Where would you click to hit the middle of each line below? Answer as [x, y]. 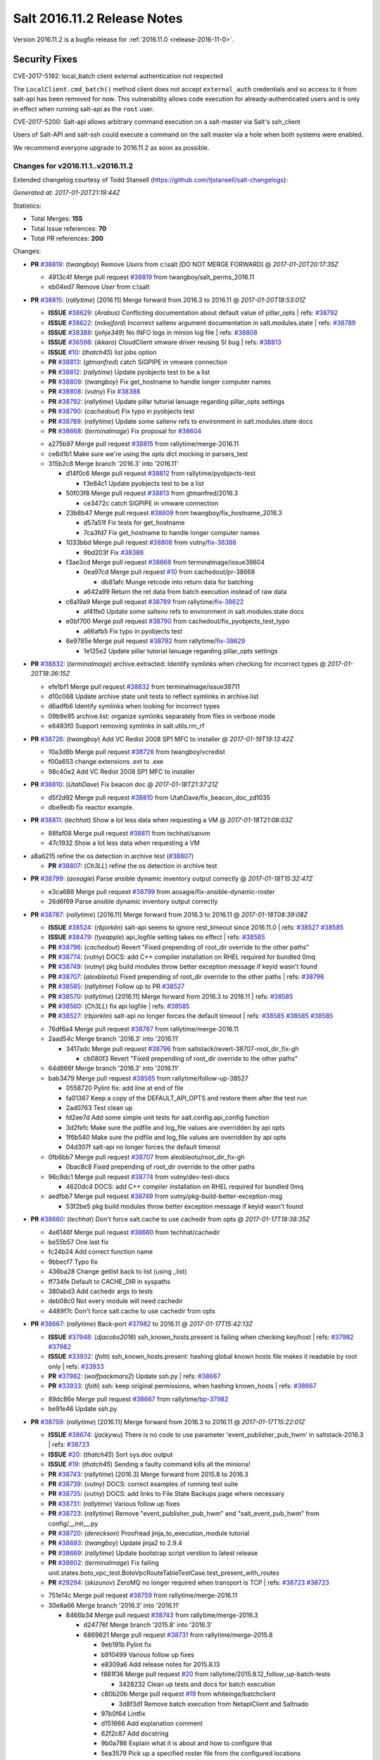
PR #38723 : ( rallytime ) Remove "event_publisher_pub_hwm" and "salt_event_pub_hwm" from [184, 1514]
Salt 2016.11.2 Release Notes [98, 18]
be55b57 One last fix [78, 1242]
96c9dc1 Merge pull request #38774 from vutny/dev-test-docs [139, 1176]
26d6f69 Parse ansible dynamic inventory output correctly [133, 902]
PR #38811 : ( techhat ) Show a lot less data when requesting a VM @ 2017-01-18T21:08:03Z [161, 820]
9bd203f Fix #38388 [114, 552]
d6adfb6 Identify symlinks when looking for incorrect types [134, 706]
